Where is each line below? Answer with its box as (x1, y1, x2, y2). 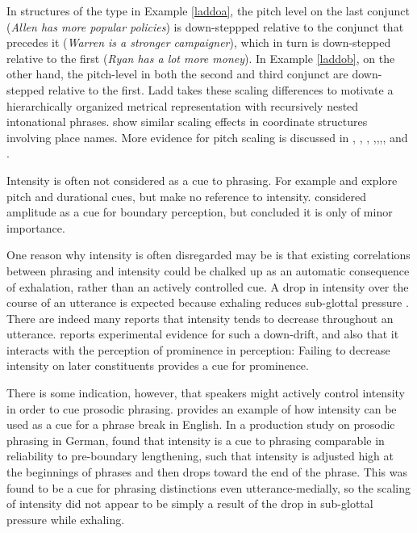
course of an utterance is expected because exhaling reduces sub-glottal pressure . (6, 294, 409, 311)
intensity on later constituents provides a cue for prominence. (6, 357, 309, 374)
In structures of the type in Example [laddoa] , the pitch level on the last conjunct (6, 2, 410, 19)
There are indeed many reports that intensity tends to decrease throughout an (6, 309, 394, 326)
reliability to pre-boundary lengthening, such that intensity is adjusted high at (6, 447, 394, 464)
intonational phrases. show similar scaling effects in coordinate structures (6, 113, 368, 130)
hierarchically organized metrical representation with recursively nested (6, 97, 359, 114)
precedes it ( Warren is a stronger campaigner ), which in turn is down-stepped (6, 34, 391, 51)
